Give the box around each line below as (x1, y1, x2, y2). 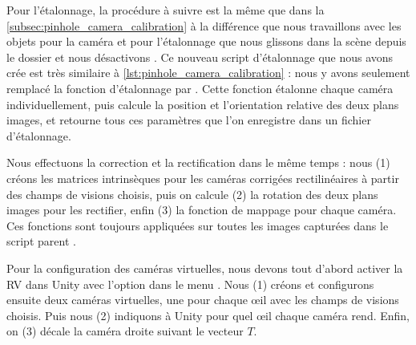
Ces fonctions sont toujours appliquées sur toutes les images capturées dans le (6, 217, 389, 233)
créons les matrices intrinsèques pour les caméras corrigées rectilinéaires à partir (6, 169, 399, 186)
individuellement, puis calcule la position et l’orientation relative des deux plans (6, 95, 399, 112)
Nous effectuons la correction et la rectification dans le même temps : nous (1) (6, 154, 390, 171)
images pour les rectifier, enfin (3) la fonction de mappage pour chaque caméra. (6, 201, 397, 218)
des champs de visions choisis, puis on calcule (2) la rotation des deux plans (6, 185, 378, 202)
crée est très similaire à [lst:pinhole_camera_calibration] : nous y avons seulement (6, 64, 410, 81)
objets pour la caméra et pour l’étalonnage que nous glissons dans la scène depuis (6, 33, 406, 50)
